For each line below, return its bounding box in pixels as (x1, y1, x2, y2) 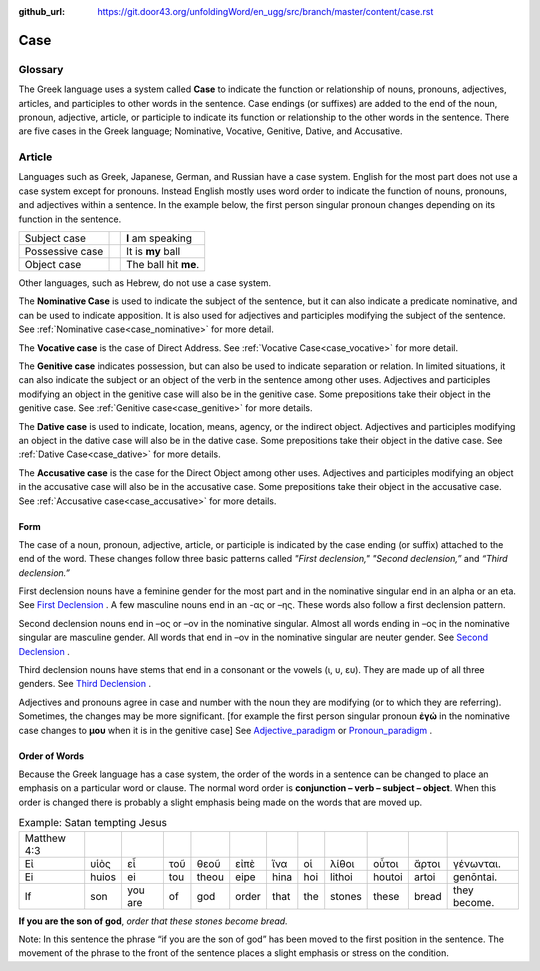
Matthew (24, 831, 67, 845)
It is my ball (125, 245, 181, 259)
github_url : (18, 6, 65, 17)
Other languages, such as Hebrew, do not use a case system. (18, 277, 272, 289)
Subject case (24, 231, 87, 245)
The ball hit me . (125, 258, 200, 272)
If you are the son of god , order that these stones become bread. (18, 915, 289, 927)
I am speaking (125, 231, 193, 245)
